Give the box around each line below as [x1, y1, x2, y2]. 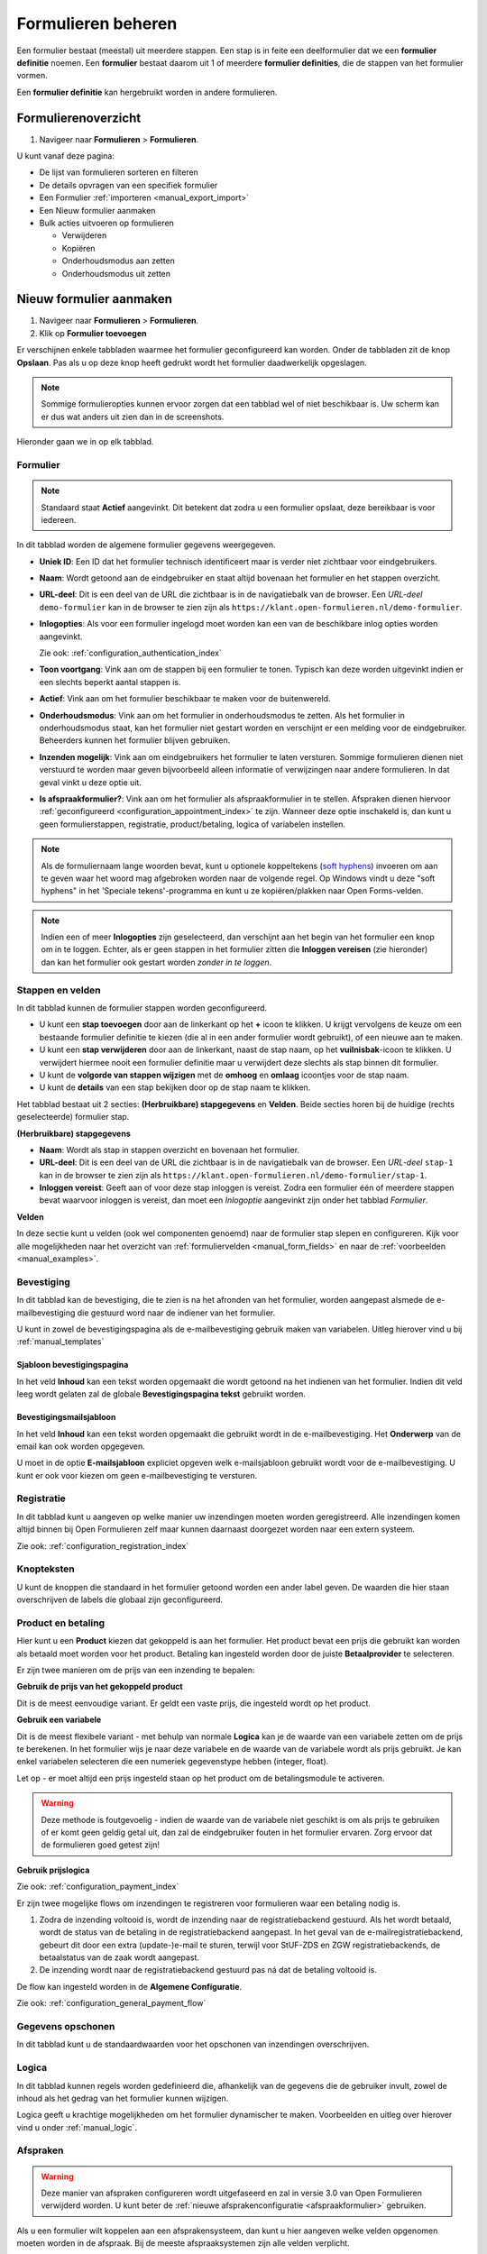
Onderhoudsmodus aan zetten [61, 255, 176, 266]
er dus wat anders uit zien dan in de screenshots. [41, 411, 225, 422]
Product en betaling [16, 1617, 106, 1629]
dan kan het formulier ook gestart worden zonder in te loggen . [41, 957, 272, 967]
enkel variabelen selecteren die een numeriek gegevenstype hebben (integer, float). [16, 1756, 329, 1767]
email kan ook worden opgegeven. [16, 1441, 146, 1452]
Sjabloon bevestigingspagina [16, 1360, 129, 1370]
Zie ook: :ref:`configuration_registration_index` [16, 1540, 189, 1551]
